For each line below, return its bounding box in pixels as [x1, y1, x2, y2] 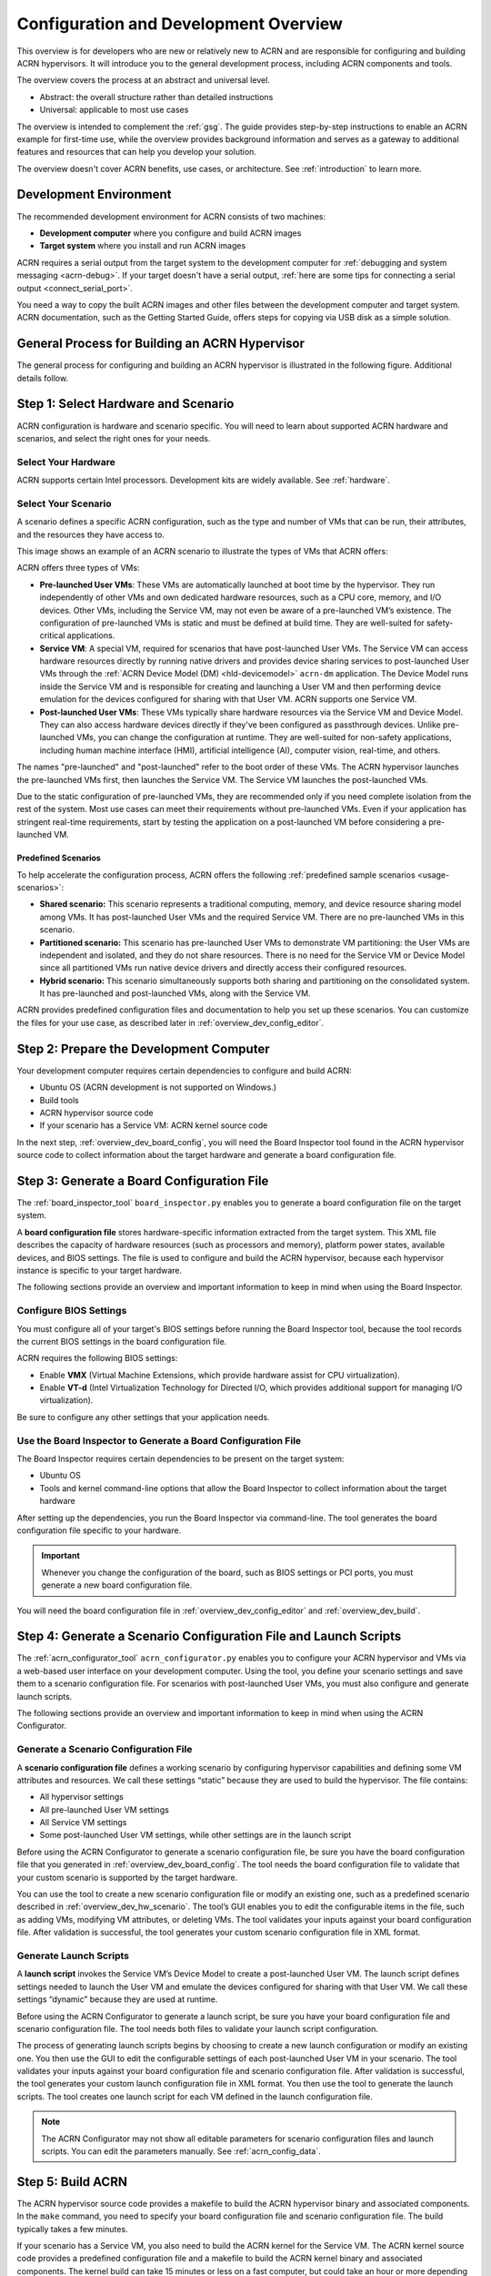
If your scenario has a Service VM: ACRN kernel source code [39, 1120, 268, 1131]
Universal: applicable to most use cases [39, 105, 189, 116]
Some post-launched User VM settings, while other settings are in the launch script [39, 1830, 352, 1841]
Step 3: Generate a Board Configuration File [16, 1173, 269, 1188]
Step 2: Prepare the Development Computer [16, 1041, 270, 1056]
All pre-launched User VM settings [39, 1804, 170, 1815]
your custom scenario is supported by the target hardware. [16, 1872, 238, 1883]
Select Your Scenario [16, 497, 113, 510]
